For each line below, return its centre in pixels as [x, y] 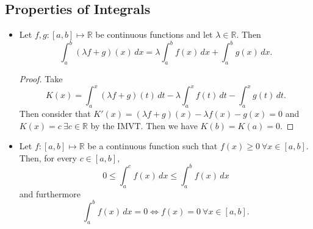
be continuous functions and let [154, 34]
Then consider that [55, 113]
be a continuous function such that [153, 146]
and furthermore [50, 193]
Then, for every [48, 157]
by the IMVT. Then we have [144, 125]
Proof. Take [41, 79]
